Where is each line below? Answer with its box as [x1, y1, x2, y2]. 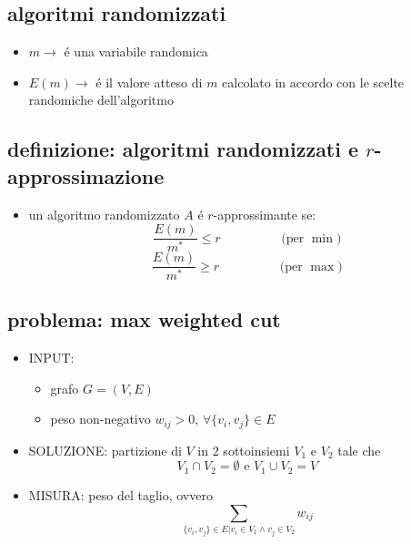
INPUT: [28, 348, 75, 367]
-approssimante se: [213, 204, 316, 223]
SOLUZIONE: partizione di [28, 440, 182, 459]
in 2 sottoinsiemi [197, 440, 290, 459]
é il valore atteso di [95, 72, 203, 91]
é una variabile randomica [64, 42, 208, 61]
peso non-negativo [50, 409, 151, 428]
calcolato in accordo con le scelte [222, 72, 405, 91]
